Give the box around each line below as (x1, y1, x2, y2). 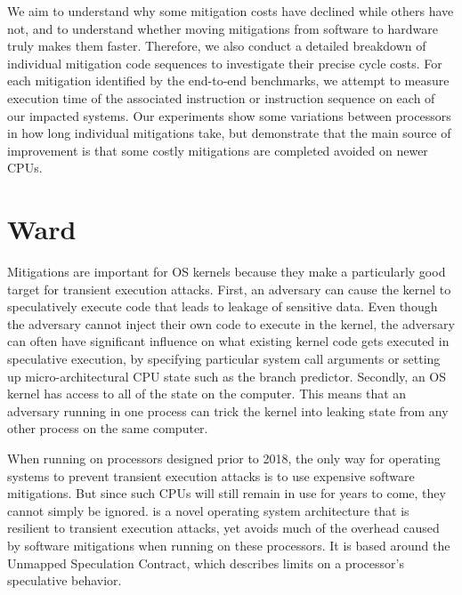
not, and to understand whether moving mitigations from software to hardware (7, 19, 438, 37)
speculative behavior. (7, 571, 122, 590)
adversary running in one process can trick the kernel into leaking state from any (7, 401, 449, 420)
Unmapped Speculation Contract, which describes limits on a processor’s (7, 553, 404, 572)
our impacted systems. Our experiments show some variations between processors (7, 106, 451, 125)
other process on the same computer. (7, 419, 208, 438)
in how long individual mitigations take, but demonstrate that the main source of (7, 124, 451, 142)
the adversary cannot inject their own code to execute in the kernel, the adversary (7, 314, 455, 333)
